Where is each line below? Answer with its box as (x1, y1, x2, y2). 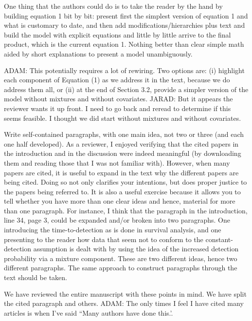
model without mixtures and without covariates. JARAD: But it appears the (4, 94, 233, 104)
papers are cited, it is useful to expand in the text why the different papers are (4, 167, 239, 177)
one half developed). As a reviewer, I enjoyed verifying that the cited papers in (4, 138, 239, 149)
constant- (205, 234, 233, 244)
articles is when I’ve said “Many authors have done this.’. (4, 307, 173, 318)
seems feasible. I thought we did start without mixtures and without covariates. (4, 113, 241, 123)
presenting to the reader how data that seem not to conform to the (4, 234, 203, 244)
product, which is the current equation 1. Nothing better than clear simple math (4, 39, 244, 49)
